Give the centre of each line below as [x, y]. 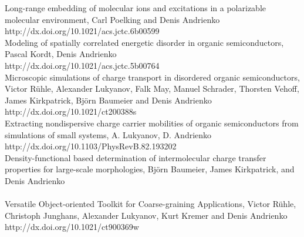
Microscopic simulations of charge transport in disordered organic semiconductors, [152, 77]
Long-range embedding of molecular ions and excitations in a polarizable [135, 8]
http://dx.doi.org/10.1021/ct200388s [71, 111]
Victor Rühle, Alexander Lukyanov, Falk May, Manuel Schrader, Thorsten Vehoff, [152, 89]
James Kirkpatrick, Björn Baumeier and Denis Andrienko [108, 100]
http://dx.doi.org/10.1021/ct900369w [72, 227]
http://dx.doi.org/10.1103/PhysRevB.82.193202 [91, 146]
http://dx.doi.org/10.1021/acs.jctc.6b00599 [82, 31]
